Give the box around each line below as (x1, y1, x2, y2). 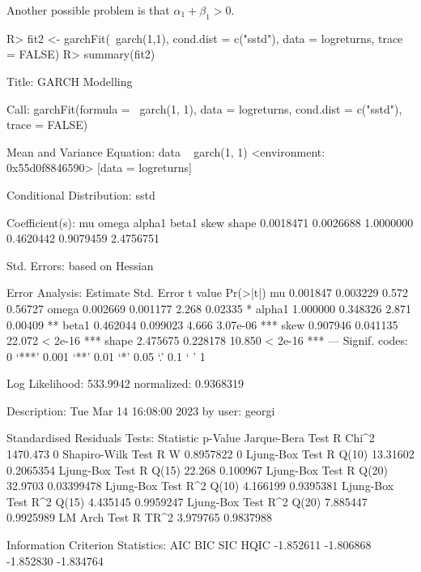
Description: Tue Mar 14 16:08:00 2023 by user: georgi (6, 402, 275, 419)
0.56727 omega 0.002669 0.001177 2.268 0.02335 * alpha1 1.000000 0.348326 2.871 (6, 299, 412, 316)
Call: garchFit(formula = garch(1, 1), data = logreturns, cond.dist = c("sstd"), (6, 100, 402, 117)
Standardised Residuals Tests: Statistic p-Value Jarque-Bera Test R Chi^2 (6, 429, 375, 446)
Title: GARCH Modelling (6, 72, 133, 89)
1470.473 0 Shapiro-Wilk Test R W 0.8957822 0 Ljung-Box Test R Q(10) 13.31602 (6, 445, 415, 462)
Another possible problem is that (6, 2, 170, 18)
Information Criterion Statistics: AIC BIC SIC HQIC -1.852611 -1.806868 (6, 536, 372, 553)
